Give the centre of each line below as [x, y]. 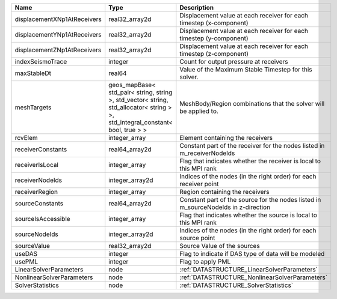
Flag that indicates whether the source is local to [248, 215]
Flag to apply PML [205, 261]
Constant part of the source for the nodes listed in [250, 200]
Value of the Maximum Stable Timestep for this [246, 69]
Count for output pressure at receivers [234, 62]
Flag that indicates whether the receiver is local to [250, 161]
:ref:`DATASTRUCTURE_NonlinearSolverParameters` [254, 277]
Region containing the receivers [224, 192]
